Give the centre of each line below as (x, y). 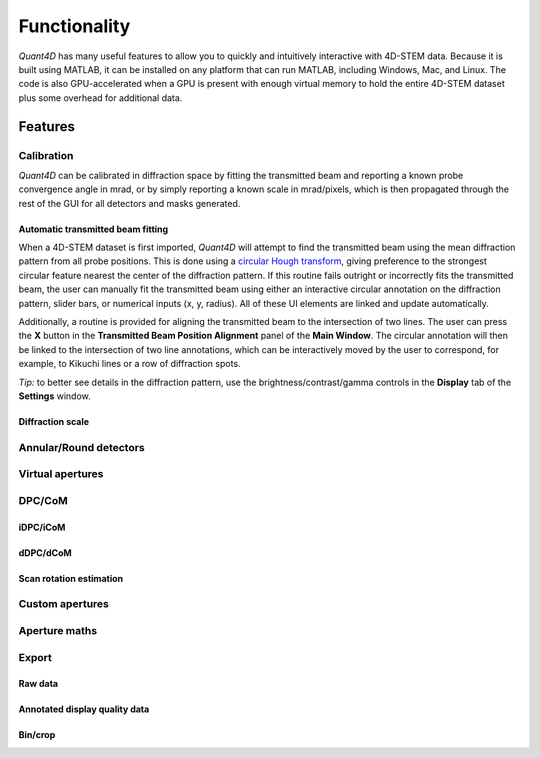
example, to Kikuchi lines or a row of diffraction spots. (129, 364)
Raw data (38, 684)
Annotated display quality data (84, 709)
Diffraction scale (54, 421)
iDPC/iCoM (42, 527)
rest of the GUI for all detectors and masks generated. (129, 203)
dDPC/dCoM (45, 552)
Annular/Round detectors (81, 447)
